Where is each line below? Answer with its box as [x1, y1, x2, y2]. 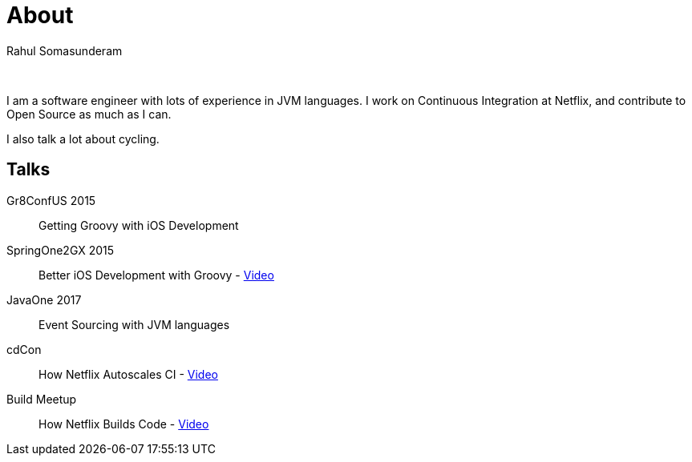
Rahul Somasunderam [6, 43, 123, 58]
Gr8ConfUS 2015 [6, 193, 96, 207]
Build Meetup [6, 392, 77, 406]
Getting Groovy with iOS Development [38, 218, 239, 232]
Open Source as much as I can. [6, 106, 172, 121]
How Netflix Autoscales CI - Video [38, 367, 218, 381]
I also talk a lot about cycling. [6, 131, 160, 146]
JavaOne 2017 [6, 292, 82, 307]
